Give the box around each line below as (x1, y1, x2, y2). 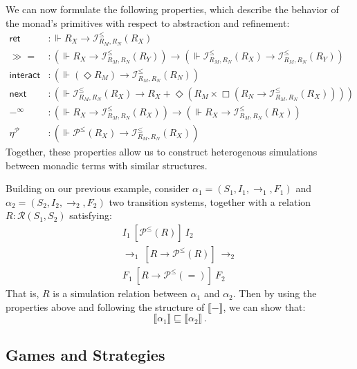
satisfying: (69, 208, 112, 223)
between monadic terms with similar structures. (6, 158, 208, 172)
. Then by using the (232, 286, 317, 301)
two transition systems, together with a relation (109, 194, 311, 209)
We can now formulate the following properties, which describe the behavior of (6, 2, 339, 16)
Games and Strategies (6, 343, 165, 365)
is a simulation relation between (53, 286, 187, 301)
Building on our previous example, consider (6, 181, 190, 196)
